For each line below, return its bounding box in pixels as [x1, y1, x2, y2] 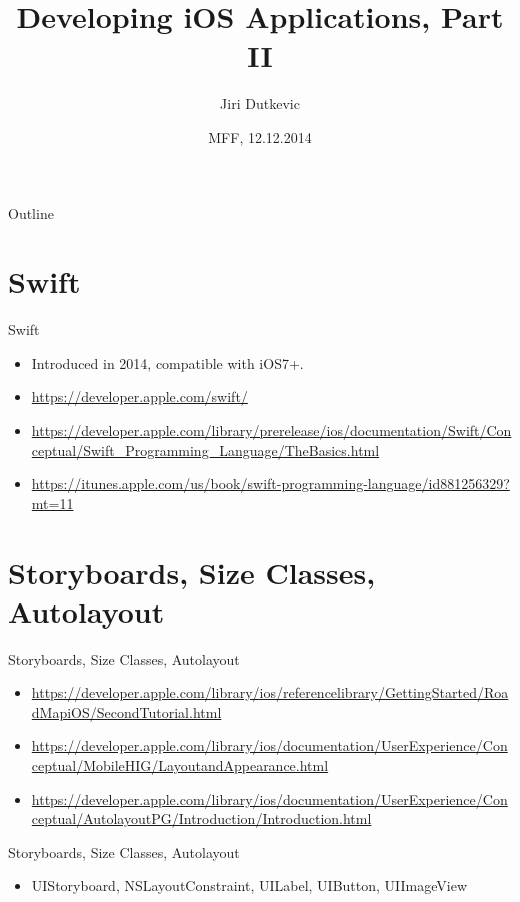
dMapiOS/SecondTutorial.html [31, 701, 222, 722]
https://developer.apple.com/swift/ [31, 386, 248, 407]
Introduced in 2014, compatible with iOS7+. [31, 352, 304, 373]
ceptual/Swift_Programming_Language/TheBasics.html [31, 439, 380, 460]
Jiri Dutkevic [220, 93, 300, 114]
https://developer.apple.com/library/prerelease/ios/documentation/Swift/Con [31, 420, 512, 440]
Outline [8, 202, 54, 223]
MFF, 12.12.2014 [208, 126, 312, 147]
